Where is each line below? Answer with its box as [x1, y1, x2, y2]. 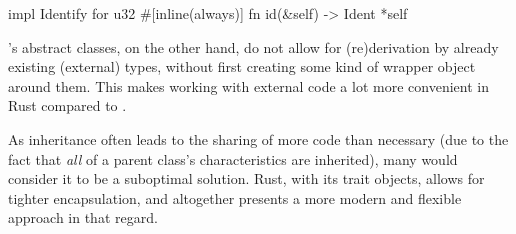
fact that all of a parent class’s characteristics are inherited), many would [8, 148, 458, 169]
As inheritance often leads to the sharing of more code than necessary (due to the [8, 128, 509, 149]
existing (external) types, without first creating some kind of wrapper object [8, 56, 476, 77]
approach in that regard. [8, 207, 158, 228]
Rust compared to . [8, 95, 127, 116]
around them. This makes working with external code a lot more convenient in [8, 75, 489, 96]
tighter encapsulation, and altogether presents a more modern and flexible [8, 187, 462, 208]
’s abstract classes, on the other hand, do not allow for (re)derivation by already [8, 36, 499, 57]
